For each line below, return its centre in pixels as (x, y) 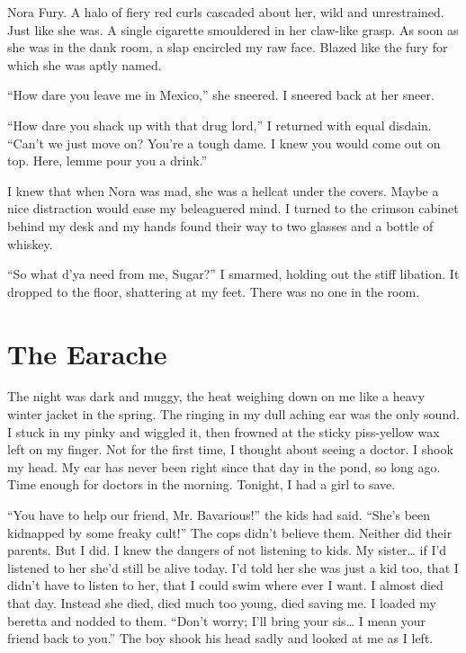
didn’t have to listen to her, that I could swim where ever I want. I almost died (225, 585)
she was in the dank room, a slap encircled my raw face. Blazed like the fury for (228, 47)
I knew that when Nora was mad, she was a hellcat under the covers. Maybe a (223, 190)
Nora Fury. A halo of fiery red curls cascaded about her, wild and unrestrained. (226, 12)
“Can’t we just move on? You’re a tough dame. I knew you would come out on (224, 143)
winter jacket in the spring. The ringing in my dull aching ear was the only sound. (233, 414)
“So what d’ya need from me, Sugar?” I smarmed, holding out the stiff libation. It (233, 274)
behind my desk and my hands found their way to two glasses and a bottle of (220, 225)
